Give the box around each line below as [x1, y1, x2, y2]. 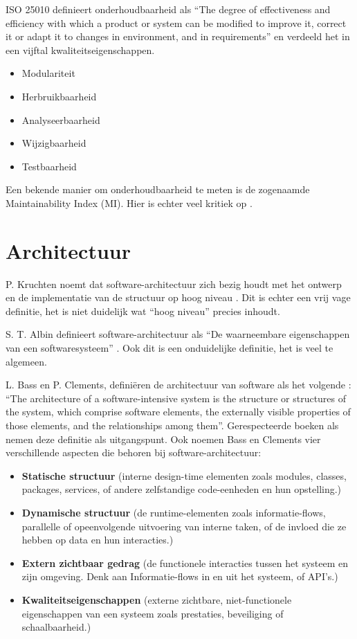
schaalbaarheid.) [21, 620, 91, 634]
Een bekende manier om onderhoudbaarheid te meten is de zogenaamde [6, 182, 310, 197]
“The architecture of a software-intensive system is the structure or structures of [6, 390, 347, 405]
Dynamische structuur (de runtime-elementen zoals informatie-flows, [21, 505, 326, 519]
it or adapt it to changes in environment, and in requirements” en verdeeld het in [6, 29, 350, 44]
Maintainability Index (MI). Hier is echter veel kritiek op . [6, 195, 253, 210]
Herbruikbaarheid [21, 89, 97, 103]
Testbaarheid [21, 159, 77, 173]
